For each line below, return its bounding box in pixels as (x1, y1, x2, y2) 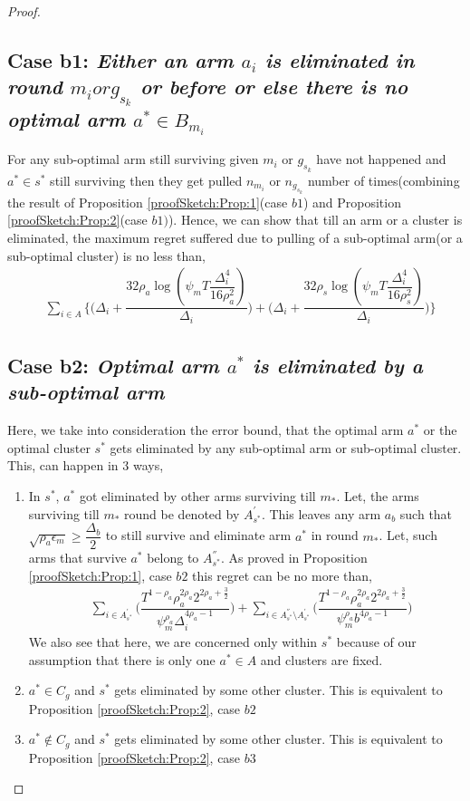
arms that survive (28, 548, 127, 567)
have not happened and (316, 150, 446, 169)
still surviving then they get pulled (50, 170, 243, 189)
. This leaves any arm (261, 504, 381, 523)
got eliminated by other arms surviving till (79, 487, 316, 505)
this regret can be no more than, (192, 565, 372, 584)
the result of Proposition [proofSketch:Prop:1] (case (7, 192, 288, 211)
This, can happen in (7, 456, 119, 475)
